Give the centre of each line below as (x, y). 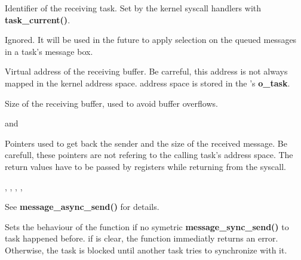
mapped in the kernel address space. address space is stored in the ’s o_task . (148, 83)
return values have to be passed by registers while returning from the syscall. (145, 166)
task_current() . (38, 19)
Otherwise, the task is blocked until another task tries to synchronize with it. (146, 250)
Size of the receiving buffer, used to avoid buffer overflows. (111, 103)
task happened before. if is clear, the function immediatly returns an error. (142, 238)
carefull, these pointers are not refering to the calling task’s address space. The (149, 155)
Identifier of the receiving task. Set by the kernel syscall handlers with (133, 8)
